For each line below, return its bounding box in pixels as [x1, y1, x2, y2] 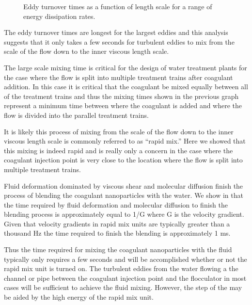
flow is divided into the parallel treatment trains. [4, 110, 149, 120]
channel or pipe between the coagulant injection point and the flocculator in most [4, 273, 247, 283]
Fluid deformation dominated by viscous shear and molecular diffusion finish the [4, 180, 243, 191]
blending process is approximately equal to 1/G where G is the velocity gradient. [4, 209, 244, 219]
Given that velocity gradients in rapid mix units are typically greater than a [4, 218, 230, 228]
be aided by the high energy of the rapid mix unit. [4, 292, 154, 302]
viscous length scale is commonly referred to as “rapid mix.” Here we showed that [4, 136, 246, 146]
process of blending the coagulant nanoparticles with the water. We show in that [4, 190, 243, 200]
